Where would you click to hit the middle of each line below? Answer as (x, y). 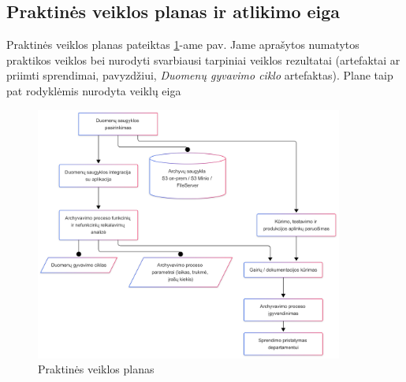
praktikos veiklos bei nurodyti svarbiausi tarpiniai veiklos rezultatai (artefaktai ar (203, 59)
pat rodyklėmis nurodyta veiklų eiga (94, 90)
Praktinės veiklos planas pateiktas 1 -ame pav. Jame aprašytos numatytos (183, 45)
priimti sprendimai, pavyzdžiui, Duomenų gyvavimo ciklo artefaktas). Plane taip (200, 75)
